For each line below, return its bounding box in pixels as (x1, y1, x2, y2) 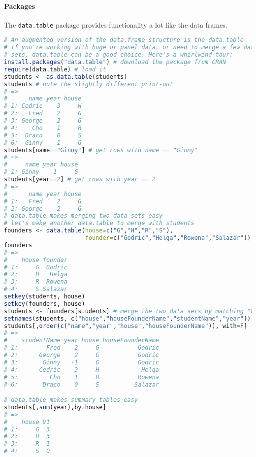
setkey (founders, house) (4, 300, 85, 307)
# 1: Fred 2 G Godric (4, 344, 159, 352)
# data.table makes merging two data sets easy (4, 212, 163, 220)
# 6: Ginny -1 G (4, 139, 82, 146)
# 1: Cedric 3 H (4, 102, 82, 110)
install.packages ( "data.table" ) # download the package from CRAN (4, 59, 226, 66)
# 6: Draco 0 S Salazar (4, 381, 159, 388)
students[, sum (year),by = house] (4, 403, 106, 411)
